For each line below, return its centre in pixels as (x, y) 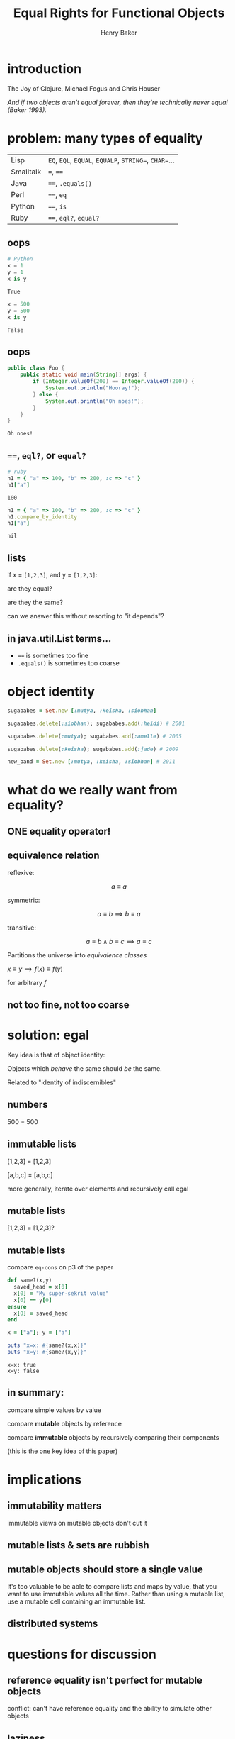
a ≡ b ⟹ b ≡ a (119, 913)
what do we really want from (93, 790)
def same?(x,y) (30, 1280)
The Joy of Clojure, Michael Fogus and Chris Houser (84, 88)
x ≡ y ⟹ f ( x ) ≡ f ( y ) (35, 969)
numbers (28, 1105)
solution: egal (48, 1035)
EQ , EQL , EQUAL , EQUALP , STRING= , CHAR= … (112, 160)
